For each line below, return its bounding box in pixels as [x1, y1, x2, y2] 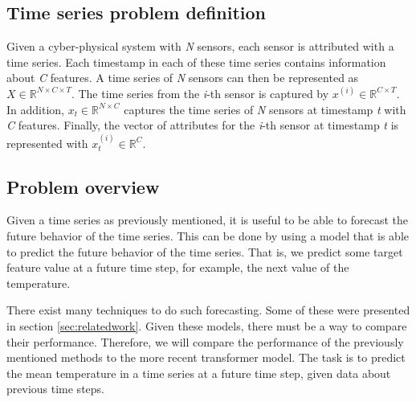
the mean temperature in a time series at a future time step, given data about [6, 364, 391, 381]
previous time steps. [6, 380, 104, 397]
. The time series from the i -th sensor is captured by [71, 84, 329, 101]
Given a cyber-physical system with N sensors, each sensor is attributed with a [6, 38, 394, 55]
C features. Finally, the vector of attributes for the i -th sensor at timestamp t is [6, 117, 399, 133]
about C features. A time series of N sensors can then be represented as [6, 69, 359, 86]
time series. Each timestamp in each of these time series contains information [6, 53, 386, 70]
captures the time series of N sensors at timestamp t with [124, 100, 406, 117]
